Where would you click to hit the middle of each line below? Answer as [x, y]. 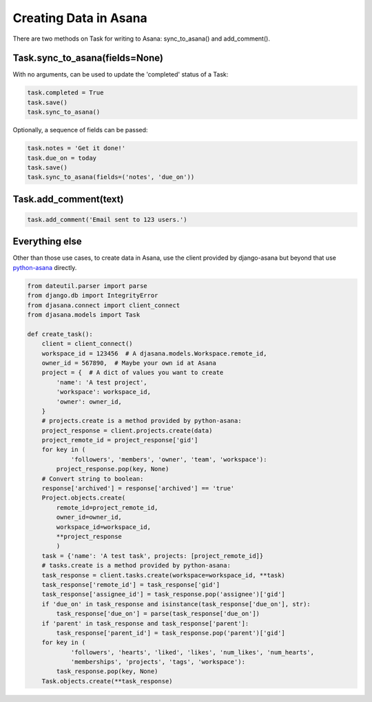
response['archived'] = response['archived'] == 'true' [138, 488]
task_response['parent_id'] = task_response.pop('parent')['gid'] [171, 633]
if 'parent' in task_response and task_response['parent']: [145, 623]
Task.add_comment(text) [68, 199]
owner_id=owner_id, [89, 517]
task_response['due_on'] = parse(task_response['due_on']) [158, 614]
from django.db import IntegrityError [93, 296]
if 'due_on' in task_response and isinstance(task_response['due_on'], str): [176, 604]
